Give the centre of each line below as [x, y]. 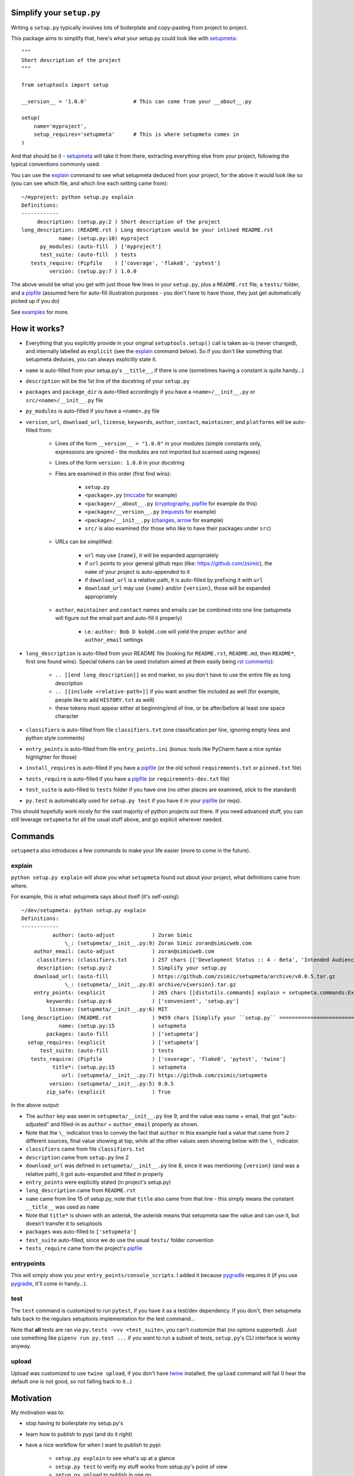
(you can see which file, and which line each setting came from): [89, 184]
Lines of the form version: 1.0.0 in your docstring [120, 463]
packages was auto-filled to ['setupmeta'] [81, 1232]
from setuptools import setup [65, 85]
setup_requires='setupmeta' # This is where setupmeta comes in [136, 135]
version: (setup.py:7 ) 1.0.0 [93, 271]
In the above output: [35, 1105]
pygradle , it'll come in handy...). [49, 1284]
